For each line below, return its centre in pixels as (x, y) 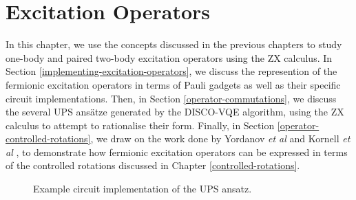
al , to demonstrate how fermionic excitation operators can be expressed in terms (177, 152)
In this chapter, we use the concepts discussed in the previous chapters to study (174, 44)
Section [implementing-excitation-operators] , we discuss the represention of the (171, 71)
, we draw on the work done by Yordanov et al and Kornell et (220, 138)
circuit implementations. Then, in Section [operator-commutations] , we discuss (171, 98)
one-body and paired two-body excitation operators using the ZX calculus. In (169, 57)
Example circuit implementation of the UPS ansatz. (143, 189)
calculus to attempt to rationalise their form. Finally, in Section (140, 125)
